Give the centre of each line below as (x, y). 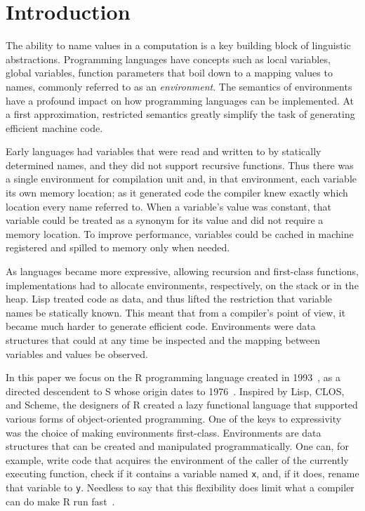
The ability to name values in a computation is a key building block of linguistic (178, 45)
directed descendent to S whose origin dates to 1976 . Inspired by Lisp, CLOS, (175, 391)
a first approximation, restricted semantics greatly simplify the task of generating (180, 114)
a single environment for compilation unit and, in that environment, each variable (181, 179)
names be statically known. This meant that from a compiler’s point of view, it (176, 312)
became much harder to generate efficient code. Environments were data (161, 326)
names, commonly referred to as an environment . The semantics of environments (179, 86)
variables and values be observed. (77, 353)
